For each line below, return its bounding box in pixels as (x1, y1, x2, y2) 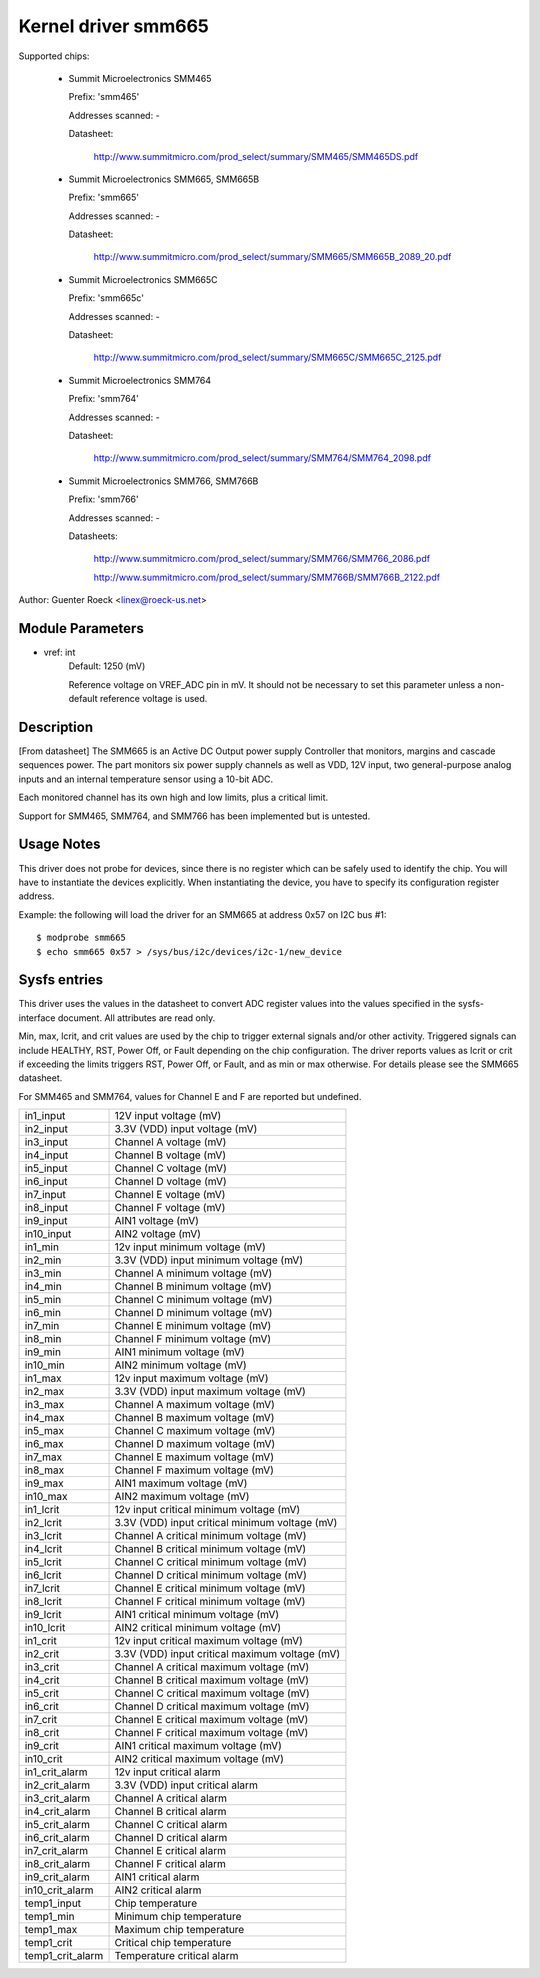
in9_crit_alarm (24, 1870, 90, 1884)
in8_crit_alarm (24, 1857, 91, 1871)
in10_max (24, 1490, 68, 1504)
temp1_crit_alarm (24, 1949, 104, 1963)
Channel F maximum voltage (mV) (114, 1463, 275, 1477)
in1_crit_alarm (24, 1765, 89, 1779)
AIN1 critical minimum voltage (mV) (114, 1608, 280, 1622)
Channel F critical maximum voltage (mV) (114, 1726, 309, 1740)
